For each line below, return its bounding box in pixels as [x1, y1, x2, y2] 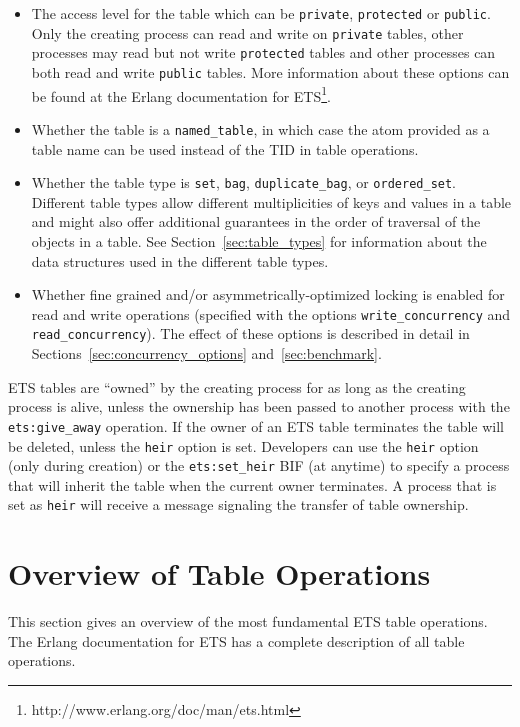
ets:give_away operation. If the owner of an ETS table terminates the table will [8, 415, 504, 436]
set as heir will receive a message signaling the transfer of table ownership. [8, 494, 469, 515]
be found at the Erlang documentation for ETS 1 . [31, 82, 332, 106]
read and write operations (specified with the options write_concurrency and [31, 303, 511, 324]
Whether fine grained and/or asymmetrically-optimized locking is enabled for [31, 284, 505, 305]
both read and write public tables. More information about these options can [31, 61, 510, 82]
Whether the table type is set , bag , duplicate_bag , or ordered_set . [31, 172, 457, 193]
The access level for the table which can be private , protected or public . [31, 3, 491, 23]
